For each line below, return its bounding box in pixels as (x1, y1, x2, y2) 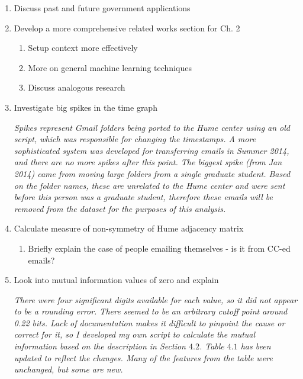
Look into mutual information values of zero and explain (14, 274, 219, 286)
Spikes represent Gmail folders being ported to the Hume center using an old (14, 121, 291, 133)
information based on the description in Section (14, 340, 186, 352)
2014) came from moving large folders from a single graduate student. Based (14, 167, 291, 179)
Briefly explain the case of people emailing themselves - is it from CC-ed (28, 242, 291, 254)
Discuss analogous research (28, 81, 125, 94)
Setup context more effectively (28, 41, 138, 54)
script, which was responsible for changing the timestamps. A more (14, 133, 256, 145)
